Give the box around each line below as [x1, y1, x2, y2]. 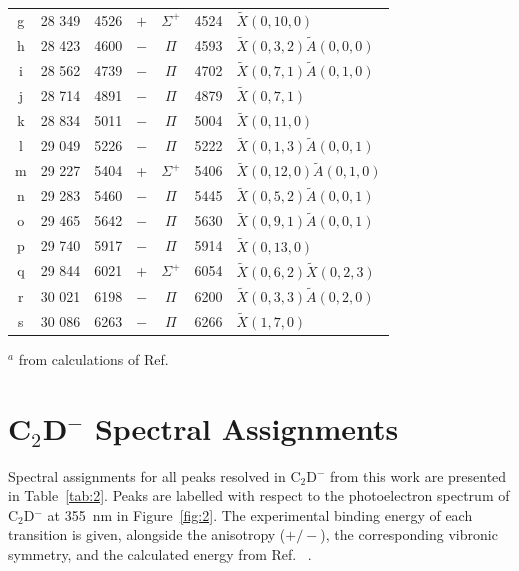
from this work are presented [330, 465, 507, 486]
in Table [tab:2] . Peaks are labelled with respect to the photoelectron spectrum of [8, 485, 510, 506]
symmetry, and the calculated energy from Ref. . [8, 543, 312, 564]
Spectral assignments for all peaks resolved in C [8, 465, 301, 486]
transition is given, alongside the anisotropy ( [8, 524, 286, 545]
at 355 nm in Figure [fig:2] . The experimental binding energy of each [47, 504, 473, 525]
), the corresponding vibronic [320, 524, 498, 545]
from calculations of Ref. [18, 348, 169, 369]
